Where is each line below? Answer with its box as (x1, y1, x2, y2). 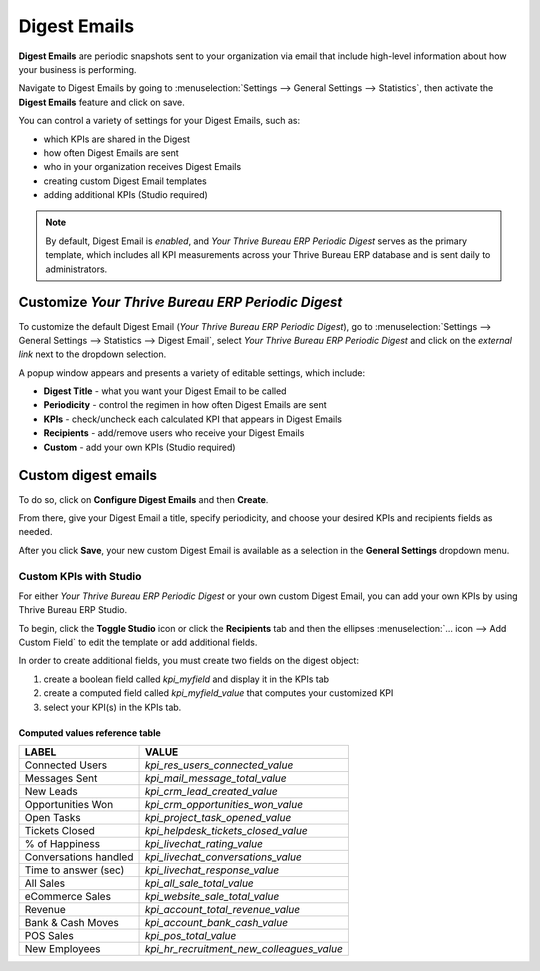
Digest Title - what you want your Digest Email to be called (43, 385, 287, 397)
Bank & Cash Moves (24, 916, 119, 929)
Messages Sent (24, 771, 98, 785)
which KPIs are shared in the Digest (43, 133, 190, 145)
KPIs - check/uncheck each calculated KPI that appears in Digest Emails (43, 413, 342, 425)
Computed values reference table (18, 726, 162, 739)
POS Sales (24, 929, 74, 942)
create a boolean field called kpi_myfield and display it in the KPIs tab (43, 673, 330, 685)
